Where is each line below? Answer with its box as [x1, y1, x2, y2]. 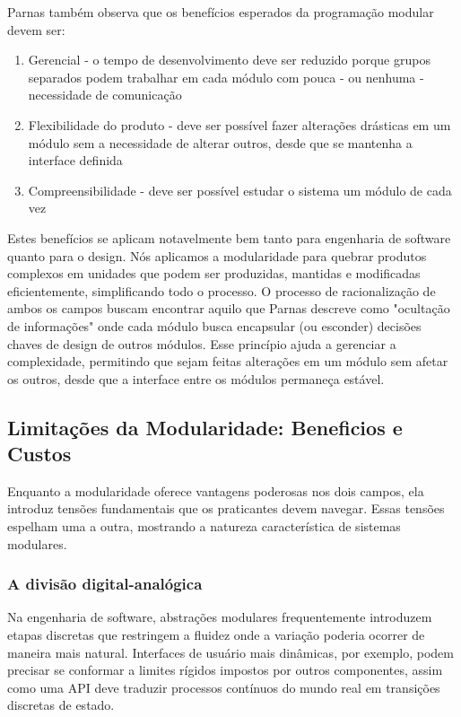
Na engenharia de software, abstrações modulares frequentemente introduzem [7, 608, 432, 626]
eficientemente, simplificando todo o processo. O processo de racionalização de [7, 281, 436, 300]
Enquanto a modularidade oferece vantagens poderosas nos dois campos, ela [7, 481, 424, 500]
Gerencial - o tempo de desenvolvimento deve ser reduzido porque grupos [28, 50, 431, 69]
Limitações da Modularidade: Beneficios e [7, 413, 403, 441]
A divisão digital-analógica [7, 573, 203, 595]
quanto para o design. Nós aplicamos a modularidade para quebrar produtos [7, 246, 427, 265]
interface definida [28, 151, 123, 170]
